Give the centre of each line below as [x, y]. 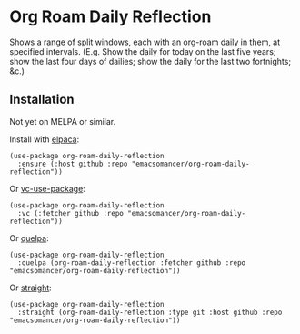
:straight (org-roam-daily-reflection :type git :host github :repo [150, 312]
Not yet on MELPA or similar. [63, 121]
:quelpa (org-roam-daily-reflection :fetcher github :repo [132, 263]
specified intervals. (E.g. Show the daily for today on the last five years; [143, 51]
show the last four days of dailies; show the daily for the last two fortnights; [150, 61]
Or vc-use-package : [48, 188]
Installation [42, 100]
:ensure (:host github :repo [73, 164]
